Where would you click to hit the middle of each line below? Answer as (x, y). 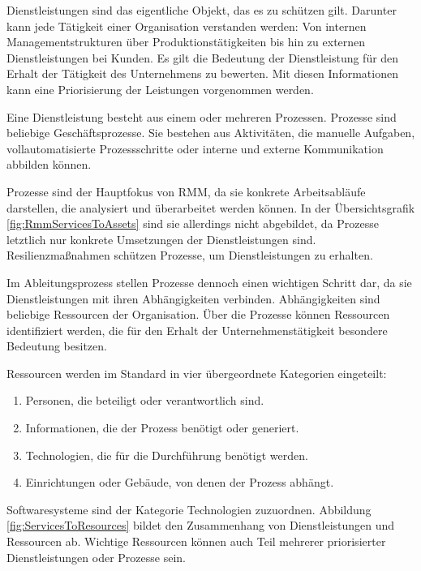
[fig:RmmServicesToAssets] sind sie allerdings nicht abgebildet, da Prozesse (193, 223)
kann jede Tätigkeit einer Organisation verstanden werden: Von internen (187, 26)
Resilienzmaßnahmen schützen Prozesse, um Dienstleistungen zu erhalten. (190, 255)
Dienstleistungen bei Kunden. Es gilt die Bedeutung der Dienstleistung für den (203, 57)
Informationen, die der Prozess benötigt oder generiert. (162, 428)
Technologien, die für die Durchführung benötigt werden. (167, 455)
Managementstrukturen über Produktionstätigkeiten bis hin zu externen (186, 42)
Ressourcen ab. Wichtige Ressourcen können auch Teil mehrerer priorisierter (196, 541)
